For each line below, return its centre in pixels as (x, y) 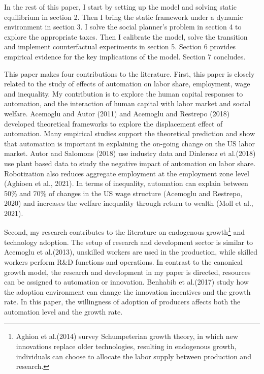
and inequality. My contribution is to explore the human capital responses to (124, 93)
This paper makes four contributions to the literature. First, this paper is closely (129, 73)
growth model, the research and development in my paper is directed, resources (127, 272)
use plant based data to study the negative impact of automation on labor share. (130, 163)
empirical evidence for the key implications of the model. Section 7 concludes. (125, 56)
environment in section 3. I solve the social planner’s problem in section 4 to (123, 27)
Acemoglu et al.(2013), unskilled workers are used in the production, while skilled (131, 252)
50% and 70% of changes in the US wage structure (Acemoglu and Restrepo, (123, 193)
